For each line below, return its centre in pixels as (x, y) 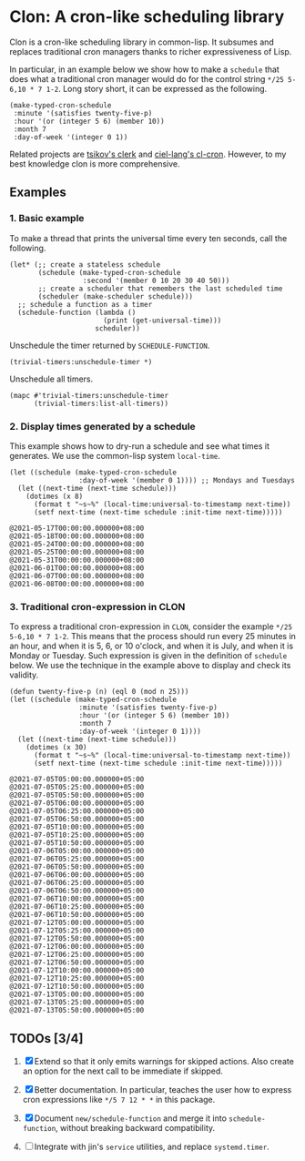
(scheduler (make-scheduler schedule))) (116, 296)
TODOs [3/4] (46, 1039)
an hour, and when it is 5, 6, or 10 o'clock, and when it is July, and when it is (152, 646)
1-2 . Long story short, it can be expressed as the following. (157, 88)
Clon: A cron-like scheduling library (147, 17)
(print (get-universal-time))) (163, 321)
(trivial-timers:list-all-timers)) (101, 403)
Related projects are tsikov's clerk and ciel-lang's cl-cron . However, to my (148, 154)
